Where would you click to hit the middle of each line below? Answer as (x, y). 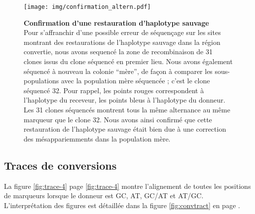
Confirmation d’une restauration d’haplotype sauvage (116, 22)
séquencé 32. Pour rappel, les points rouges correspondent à (114, 90)
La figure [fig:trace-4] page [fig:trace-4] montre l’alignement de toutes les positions (127, 186)
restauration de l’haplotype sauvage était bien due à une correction (125, 129)
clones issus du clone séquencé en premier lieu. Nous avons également (128, 61)
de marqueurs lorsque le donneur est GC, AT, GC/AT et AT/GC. (104, 196)
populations (41, 81)
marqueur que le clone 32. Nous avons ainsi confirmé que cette (118, 119)
